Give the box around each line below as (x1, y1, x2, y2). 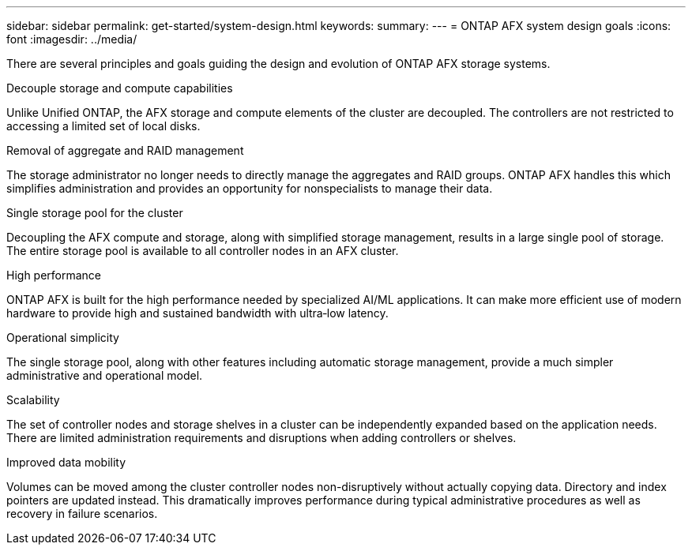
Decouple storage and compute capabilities (6, 81, 233, 95)
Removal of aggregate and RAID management (6, 144, 244, 157)
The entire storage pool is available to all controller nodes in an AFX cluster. (6, 244, 399, 257)
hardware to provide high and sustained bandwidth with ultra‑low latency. (6, 306, 389, 320)
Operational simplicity (6, 331, 119, 344)
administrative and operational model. (6, 369, 203, 382)
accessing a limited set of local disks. (6, 119, 201, 133)
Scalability (6, 393, 60, 407)
